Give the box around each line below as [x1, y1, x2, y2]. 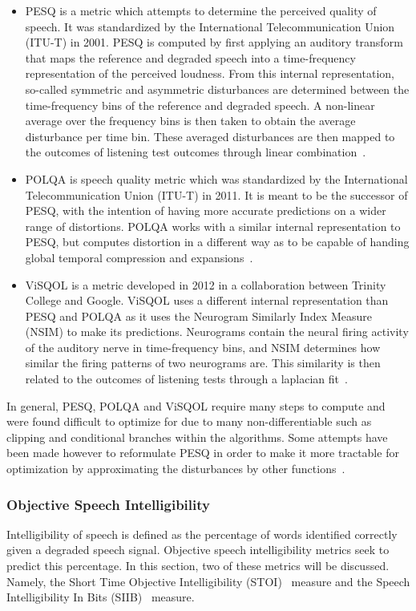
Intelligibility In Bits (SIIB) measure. [6, 589, 195, 605]
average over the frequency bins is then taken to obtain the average [25, 112, 356, 129]
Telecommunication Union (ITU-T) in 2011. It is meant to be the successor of [25, 186, 408, 203]
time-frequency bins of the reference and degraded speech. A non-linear [25, 96, 375, 113]
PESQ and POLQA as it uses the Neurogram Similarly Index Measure [25, 307, 372, 324]
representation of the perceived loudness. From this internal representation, [25, 65, 394, 82]
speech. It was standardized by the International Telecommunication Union [25, 18, 395, 34]
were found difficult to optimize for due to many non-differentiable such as [6, 413, 372, 430]
